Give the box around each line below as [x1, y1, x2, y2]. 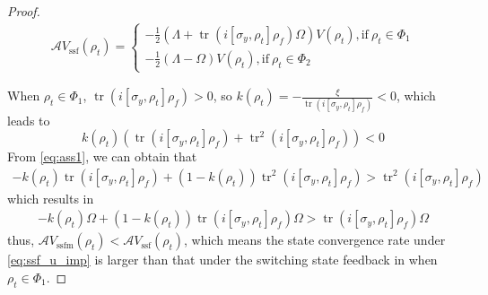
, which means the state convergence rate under [184, 230, 446, 249]
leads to [7, 110, 50, 129]
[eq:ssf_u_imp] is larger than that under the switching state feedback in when [7, 250, 438, 269]
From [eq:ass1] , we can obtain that [7, 147, 197, 166]
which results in [7, 188, 94, 207]
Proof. [7, 2, 40, 20]
